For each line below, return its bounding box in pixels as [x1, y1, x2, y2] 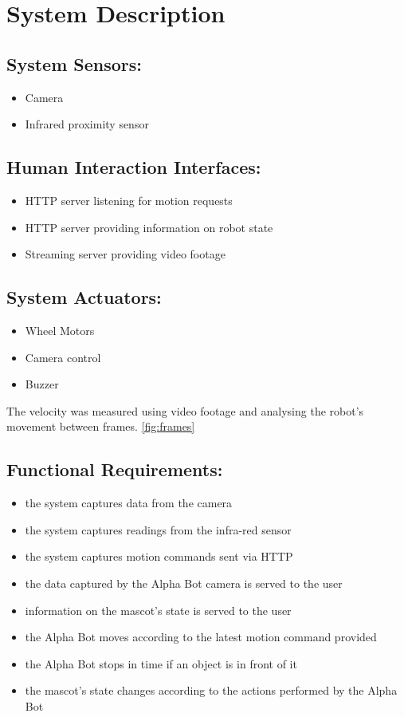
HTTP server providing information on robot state [25, 219, 273, 235]
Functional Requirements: [6, 457, 223, 482]
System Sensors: [6, 51, 143, 76]
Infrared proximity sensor [25, 116, 149, 132]
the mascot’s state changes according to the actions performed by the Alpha [25, 682, 398, 699]
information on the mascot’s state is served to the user [25, 601, 292, 618]
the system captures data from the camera [25, 494, 233, 511]
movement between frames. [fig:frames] [6, 418, 195, 435]
